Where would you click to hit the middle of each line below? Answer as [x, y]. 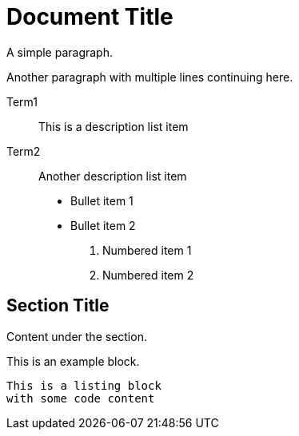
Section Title [58, 306]
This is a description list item [114, 126]
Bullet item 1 [102, 200]
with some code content [81, 398]
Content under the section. [77, 336]
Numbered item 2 [148, 275]
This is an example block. [73, 361]
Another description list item [113, 176]
